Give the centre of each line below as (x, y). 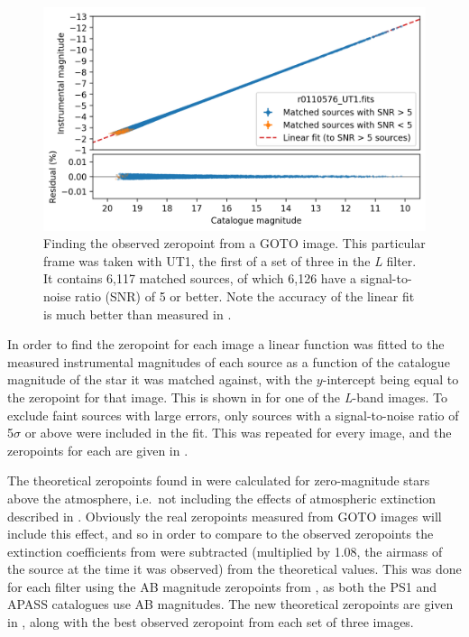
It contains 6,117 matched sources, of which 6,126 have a (200, 278)
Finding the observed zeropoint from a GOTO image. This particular (234, 243)
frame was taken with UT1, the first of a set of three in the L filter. (230, 260)
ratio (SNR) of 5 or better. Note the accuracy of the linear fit (245, 295)
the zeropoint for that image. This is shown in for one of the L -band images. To (227, 397)
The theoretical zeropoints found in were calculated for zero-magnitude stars (219, 480)
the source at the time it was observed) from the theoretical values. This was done (234, 569)
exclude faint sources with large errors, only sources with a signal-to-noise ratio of (233, 415)
